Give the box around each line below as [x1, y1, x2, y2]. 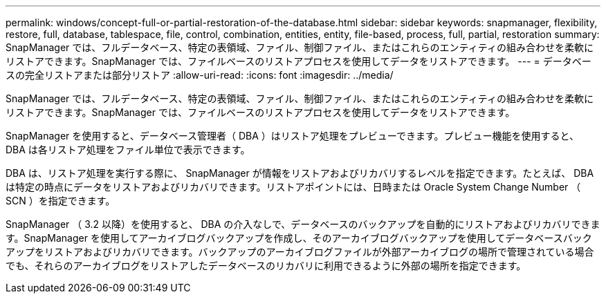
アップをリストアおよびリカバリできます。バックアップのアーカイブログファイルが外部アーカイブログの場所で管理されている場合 [6, 246, 594, 258]
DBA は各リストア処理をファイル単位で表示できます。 [6, 144, 250, 155]
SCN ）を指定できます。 [6, 195, 116, 206]
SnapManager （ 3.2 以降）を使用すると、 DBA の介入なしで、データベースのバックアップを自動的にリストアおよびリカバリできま [6, 218, 600, 230]
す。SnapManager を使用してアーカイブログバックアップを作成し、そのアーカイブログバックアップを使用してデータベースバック [6, 232, 592, 244]
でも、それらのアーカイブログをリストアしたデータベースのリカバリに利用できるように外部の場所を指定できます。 [6, 260, 526, 271]
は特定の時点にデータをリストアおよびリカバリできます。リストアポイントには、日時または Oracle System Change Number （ [6, 181, 581, 193]
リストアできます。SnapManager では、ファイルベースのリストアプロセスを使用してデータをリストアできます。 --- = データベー [6, 55, 591, 67]
